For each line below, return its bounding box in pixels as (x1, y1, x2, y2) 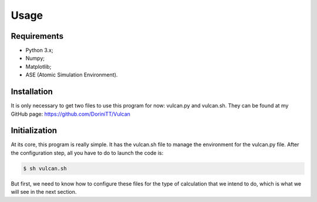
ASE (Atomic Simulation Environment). (25, 71, 118, 79)
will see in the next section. (11, 188, 77, 196)
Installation (11, 87, 53, 97)
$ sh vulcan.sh (23, 165, 67, 171)
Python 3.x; (25, 47, 53, 54)
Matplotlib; (25, 63, 52, 70)
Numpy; (25, 55, 45, 62)
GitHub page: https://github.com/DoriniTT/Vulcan (11, 110, 130, 117)
